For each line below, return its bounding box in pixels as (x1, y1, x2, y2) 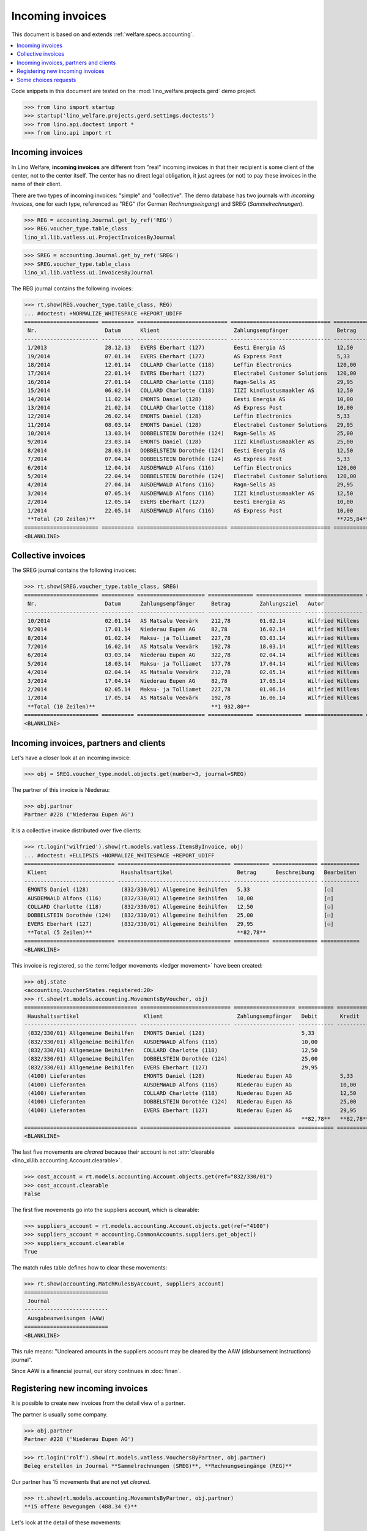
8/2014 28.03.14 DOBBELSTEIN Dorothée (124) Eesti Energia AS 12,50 (28, 447, 354, 454)
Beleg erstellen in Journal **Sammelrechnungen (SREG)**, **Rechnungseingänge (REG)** (24, 1462, 292, 1469)
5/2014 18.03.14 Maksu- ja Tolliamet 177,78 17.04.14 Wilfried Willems (28, 660, 360, 667)
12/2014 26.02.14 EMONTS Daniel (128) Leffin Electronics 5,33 (28, 413, 350, 419)
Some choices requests (17, 76, 76, 83)
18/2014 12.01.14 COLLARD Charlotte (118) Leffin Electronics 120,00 (28, 361, 357, 368)
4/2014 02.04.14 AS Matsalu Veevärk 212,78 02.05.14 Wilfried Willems (28, 669, 360, 676)
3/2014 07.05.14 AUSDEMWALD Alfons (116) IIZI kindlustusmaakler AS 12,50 (28, 490, 354, 497)
